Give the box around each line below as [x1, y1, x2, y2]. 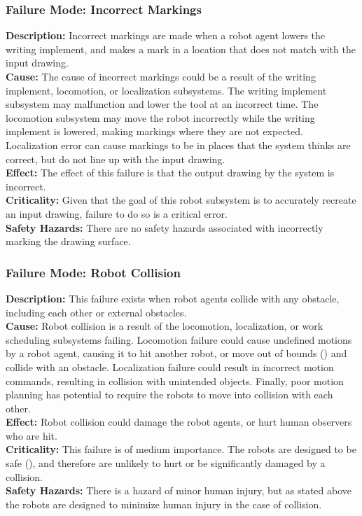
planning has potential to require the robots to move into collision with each [6, 387, 333, 402]
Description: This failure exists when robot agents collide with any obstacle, [6, 291, 340, 305]
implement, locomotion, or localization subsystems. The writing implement [6, 83, 327, 97]
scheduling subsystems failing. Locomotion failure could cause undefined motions [6, 332, 352, 347]
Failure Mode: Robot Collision [6, 263, 181, 281]
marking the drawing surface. [6, 234, 131, 249]
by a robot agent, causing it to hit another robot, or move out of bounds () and [6, 346, 347, 361]
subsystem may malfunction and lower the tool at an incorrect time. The [6, 97, 319, 111]
